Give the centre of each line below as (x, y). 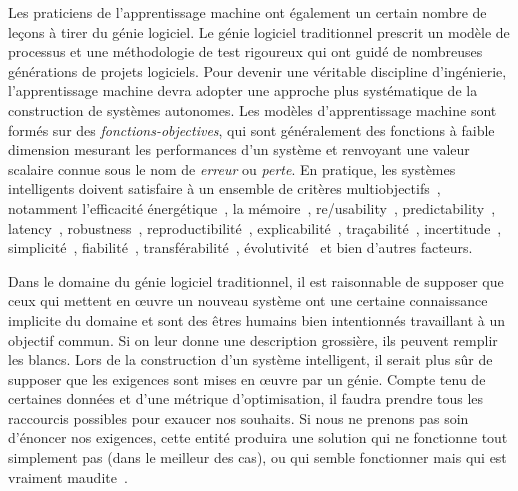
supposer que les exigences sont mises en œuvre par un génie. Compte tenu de (247, 378)
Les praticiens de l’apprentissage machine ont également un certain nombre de (247, 12)
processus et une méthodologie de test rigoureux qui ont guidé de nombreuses (245, 51)
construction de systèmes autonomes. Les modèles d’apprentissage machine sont (252, 109)
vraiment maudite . (68, 476)
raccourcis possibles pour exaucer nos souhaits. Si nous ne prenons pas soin (238, 417)
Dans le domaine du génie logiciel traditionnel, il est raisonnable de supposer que (256, 280)
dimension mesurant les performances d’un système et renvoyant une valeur (239, 149)
